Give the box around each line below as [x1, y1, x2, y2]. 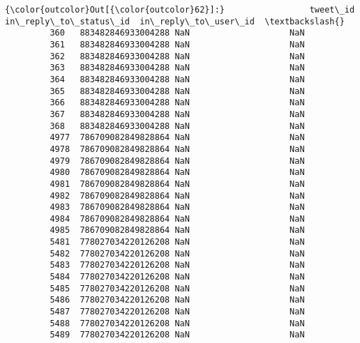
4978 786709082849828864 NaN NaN [50, 144, 305, 154]
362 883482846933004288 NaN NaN [50, 51, 305, 61]
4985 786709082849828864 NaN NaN [50, 225, 305, 236]
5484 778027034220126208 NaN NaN [50, 272, 305, 282]
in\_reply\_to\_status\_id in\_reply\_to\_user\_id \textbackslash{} [5, 16, 345, 26]
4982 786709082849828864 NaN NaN [50, 190, 305, 201]
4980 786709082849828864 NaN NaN [50, 167, 305, 178]
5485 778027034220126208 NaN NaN [50, 283, 305, 294]
